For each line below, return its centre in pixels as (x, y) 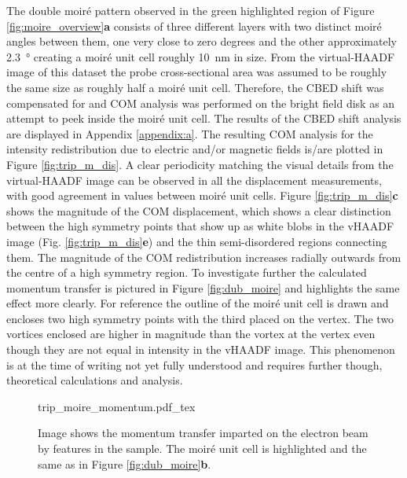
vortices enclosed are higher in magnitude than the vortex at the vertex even (191, 334)
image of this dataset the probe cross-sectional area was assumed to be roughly (197, 72)
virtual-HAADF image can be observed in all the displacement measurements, (194, 180)
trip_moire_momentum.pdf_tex (117, 406)
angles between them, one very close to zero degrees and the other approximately (202, 41)
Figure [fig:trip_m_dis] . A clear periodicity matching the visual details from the (200, 164)
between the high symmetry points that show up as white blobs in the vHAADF (200, 226)
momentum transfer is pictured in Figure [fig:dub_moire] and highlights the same (203, 287)
